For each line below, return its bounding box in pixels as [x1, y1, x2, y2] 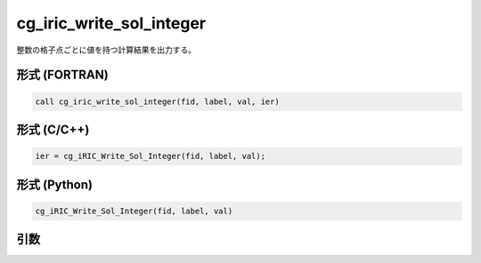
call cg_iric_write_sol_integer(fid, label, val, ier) [35, 96, 280, 107]
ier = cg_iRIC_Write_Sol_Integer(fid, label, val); [35, 151, 266, 162]
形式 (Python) [16, 177, 94, 192]
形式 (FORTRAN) [16, 68, 109, 83]
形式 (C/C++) [16, 122, 90, 137]
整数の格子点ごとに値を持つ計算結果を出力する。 [16, 44, 196, 55]
